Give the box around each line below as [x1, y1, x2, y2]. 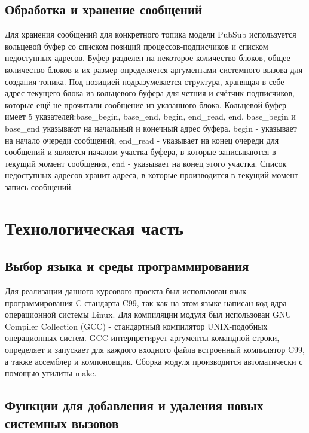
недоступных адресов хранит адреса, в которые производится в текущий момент [5, 169, 298, 181]
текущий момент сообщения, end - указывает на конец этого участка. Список [5, 157, 287, 169]
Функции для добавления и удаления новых [5, 396, 264, 414]
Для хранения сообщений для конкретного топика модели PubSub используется [5, 28, 296, 41]
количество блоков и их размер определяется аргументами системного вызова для [5, 63, 303, 75]
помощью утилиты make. [5, 367, 97, 379]
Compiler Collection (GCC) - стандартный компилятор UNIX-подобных [5, 319, 268, 332]
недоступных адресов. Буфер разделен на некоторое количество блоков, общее [5, 51, 290, 64]
